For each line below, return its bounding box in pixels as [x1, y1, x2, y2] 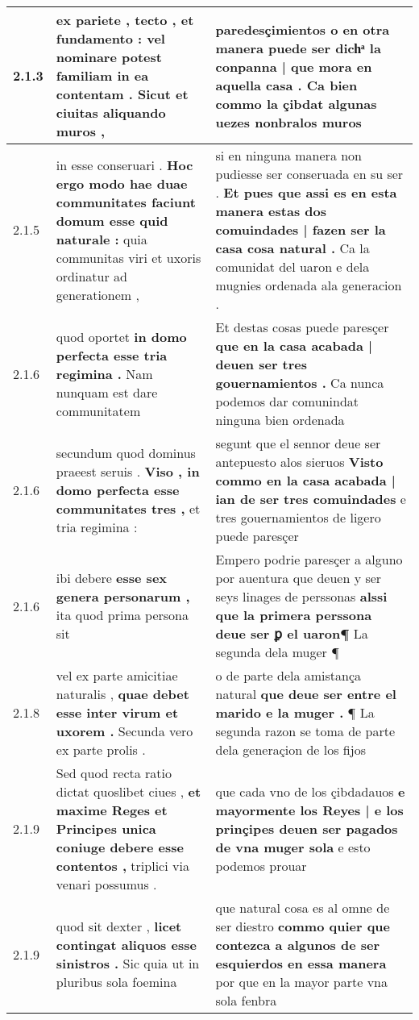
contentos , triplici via [56, 856, 189, 875]
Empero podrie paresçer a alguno [215, 550, 403, 568]
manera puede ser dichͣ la [215, 38, 381, 57]
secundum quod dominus [56, 443, 196, 462]
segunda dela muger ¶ [215, 643, 339, 661]
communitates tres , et [56, 498, 201, 518]
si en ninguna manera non [215, 146, 363, 164]
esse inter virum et [56, 703, 179, 722]
